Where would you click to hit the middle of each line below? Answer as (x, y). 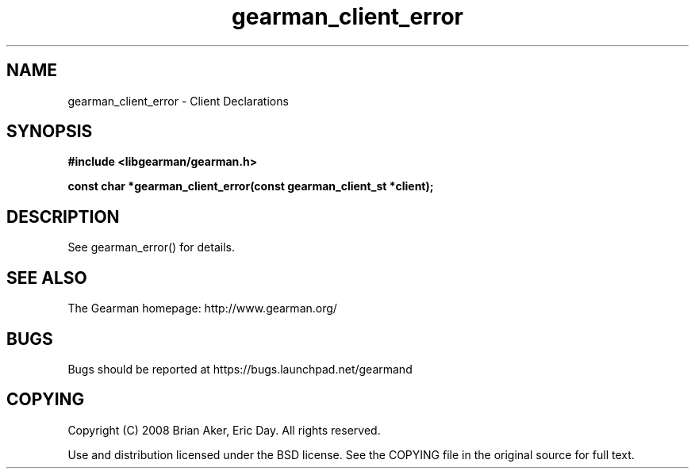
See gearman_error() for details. (151, 247)
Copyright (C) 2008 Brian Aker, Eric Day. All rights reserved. (224, 430)
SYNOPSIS (50, 132)
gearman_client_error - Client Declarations (178, 101)
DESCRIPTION (63, 216)
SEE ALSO (47, 278)
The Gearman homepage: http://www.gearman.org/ (202, 308)
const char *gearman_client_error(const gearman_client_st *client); (251, 186)
